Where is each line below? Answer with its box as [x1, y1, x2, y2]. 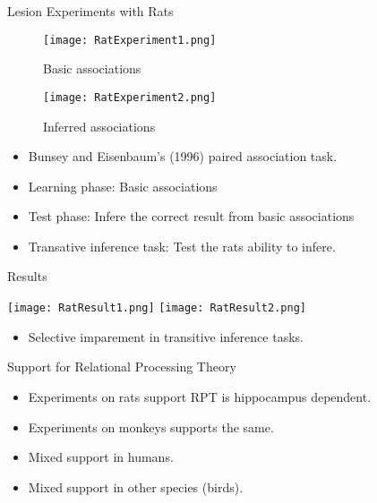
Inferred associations [43, 116, 156, 135]
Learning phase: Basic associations [28, 176, 218, 195]
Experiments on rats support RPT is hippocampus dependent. [28, 387, 372, 405]
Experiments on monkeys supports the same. [28, 417, 274, 436]
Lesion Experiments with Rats [7, 2, 174, 20]
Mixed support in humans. [28, 448, 174, 466]
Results [7, 267, 47, 286]
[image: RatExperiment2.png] [43, 90, 217, 104]
